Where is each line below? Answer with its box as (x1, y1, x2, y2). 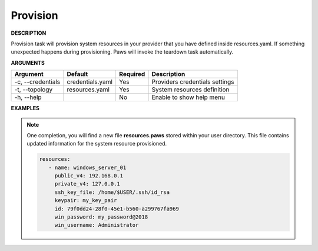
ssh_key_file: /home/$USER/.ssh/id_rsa (54, 189, 170, 196)
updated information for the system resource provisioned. (26, 140, 167, 147)
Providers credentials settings (151, 78, 235, 86)
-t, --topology (14, 85, 53, 94)
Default (67, 70, 88, 78)
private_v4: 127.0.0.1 (54, 180, 120, 187)
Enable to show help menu (151, 93, 226, 101)
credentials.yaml (67, 78, 113, 86)
